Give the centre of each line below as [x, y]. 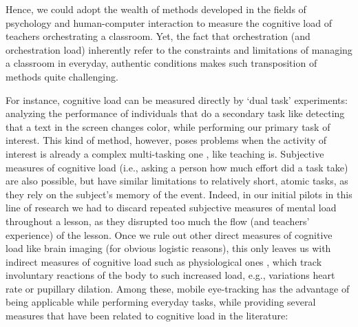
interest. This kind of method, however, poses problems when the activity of [166, 140]
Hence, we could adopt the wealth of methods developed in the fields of [156, 9]
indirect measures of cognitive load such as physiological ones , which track [164, 261]
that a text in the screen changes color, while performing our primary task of [168, 126]
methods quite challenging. [62, 76]
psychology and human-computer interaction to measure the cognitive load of [169, 22]
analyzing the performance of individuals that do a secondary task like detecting [175, 113]
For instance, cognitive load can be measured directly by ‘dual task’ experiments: [177, 99]
